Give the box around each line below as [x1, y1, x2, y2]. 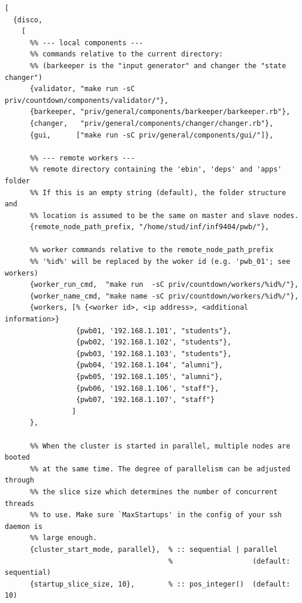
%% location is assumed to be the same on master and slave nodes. [29, 211, 299, 220]
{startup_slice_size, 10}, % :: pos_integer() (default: [29, 579, 290, 588]
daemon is [5, 522, 43, 531]
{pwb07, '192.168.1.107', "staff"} [76, 396, 215, 404]
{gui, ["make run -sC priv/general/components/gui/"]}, [29, 130, 274, 139]
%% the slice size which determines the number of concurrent [29, 487, 278, 496]
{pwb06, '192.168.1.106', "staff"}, [76, 384, 219, 393]
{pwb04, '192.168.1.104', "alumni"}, [76, 361, 223, 370]
